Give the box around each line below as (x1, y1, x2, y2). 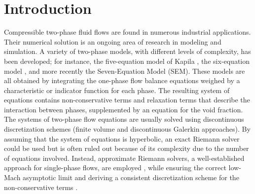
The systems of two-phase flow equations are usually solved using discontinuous (4, 114, 244, 124)
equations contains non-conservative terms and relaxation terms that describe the (4, 95, 250, 105)
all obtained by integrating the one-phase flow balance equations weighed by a (4, 75, 240, 86)
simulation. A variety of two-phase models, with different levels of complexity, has (4, 46, 251, 56)
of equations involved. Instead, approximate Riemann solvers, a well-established (4, 152, 245, 163)
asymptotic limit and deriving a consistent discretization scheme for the (23, 172, 239, 183)
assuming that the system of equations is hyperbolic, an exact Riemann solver (4, 133, 240, 144)
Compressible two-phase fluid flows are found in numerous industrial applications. (4, 27, 251, 37)
